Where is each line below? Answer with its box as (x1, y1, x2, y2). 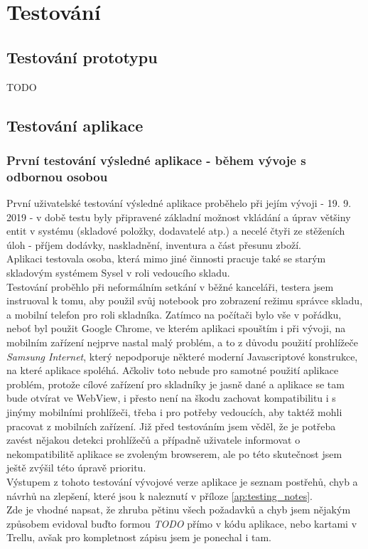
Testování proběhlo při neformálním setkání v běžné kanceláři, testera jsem (6, 279, 334, 294)
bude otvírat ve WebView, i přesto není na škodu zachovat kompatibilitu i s (6, 390, 336, 405)
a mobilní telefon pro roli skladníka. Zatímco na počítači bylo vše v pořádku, (6, 307, 342, 321)
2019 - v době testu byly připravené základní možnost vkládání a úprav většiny (6, 209, 351, 224)
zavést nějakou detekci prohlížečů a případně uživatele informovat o (6, 432, 301, 447)
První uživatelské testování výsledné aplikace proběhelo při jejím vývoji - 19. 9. (6, 196, 352, 210)
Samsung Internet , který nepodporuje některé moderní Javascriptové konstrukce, (6, 348, 358, 363)
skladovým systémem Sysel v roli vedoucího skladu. (6, 265, 230, 280)
